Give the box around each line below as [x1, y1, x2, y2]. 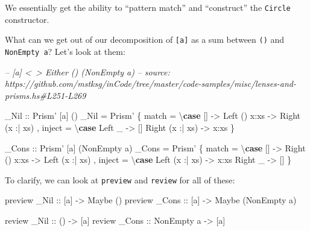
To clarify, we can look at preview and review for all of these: [5, 173, 235, 186]
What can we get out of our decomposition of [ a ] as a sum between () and [5, 33, 285, 46]
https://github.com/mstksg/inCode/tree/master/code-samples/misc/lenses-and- [5, 77, 297, 90]
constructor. [5, 13, 49, 25]
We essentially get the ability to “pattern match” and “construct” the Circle [5, 1, 291, 13]
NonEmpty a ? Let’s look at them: [5, 45, 125, 57]
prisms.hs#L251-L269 [5, 89, 86, 101]
